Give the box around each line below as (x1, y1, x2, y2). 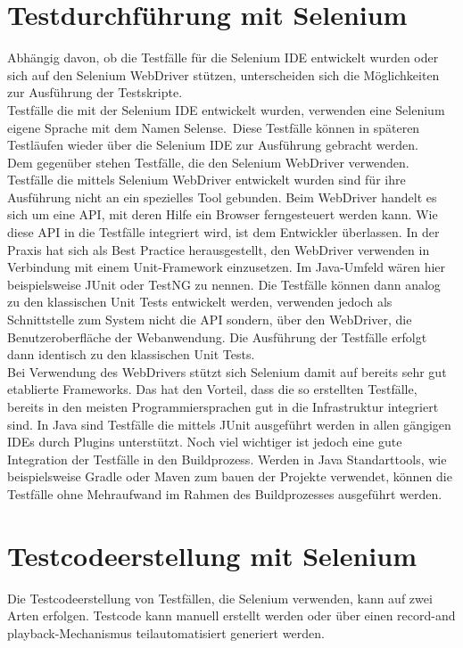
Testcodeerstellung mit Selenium (7, 537, 418, 573)
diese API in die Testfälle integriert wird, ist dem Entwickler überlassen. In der (7, 223, 440, 242)
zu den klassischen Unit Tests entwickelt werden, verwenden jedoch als (7, 292, 393, 311)
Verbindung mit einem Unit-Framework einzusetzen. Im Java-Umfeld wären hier (7, 258, 446, 276)
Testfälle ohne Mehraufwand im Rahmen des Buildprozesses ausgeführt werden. (7, 484, 442, 503)
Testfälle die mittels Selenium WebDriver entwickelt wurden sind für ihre (7, 170, 406, 189)
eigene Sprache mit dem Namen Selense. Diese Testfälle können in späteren (7, 118, 420, 136)
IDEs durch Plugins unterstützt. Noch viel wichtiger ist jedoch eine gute (7, 432, 402, 451)
